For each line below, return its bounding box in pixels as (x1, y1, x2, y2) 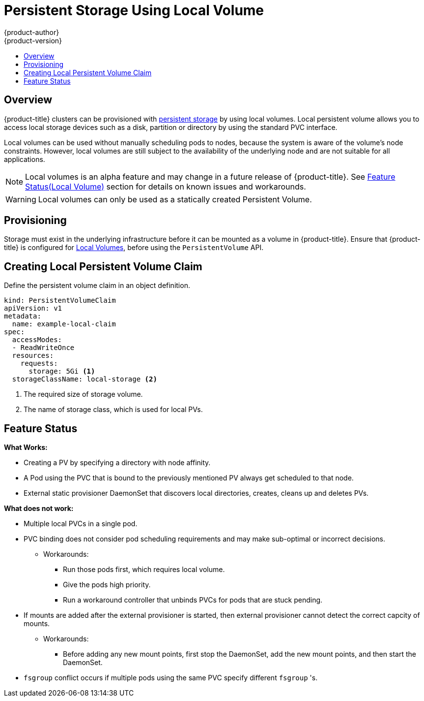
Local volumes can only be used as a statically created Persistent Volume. (38, 194, 312, 204)
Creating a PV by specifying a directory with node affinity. (24, 458, 211, 467)
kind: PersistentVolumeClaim (4, 296, 116, 305)
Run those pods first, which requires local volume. (63, 565, 225, 574)
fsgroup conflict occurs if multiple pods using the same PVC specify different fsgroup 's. (24, 673, 318, 682)
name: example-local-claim (12, 320, 116, 328)
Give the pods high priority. (63, 580, 151, 589)
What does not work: (4, 504, 74, 513)
